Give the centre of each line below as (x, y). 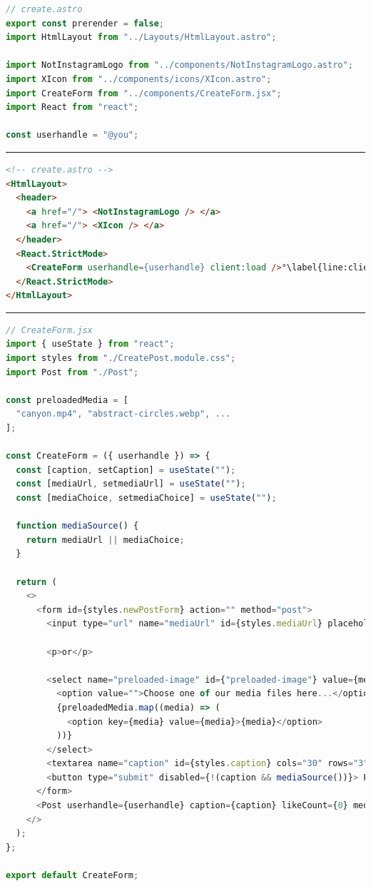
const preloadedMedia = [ (67, 400)
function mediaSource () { (77, 526)
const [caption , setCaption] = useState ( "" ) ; (126, 470)
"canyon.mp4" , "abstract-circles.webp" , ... (123, 414)
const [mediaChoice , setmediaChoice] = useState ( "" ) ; (146, 498)
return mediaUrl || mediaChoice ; (105, 540)
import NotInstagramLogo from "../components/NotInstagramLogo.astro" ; (179, 65)
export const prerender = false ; (85, 23)
